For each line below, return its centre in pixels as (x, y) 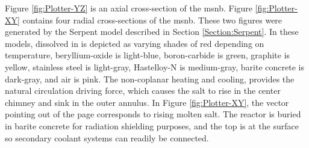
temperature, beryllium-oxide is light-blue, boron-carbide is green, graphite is (148, 55)
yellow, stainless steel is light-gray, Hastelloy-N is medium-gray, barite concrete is (154, 66)
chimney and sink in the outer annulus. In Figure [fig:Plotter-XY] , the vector (147, 102)
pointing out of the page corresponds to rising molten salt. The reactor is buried (153, 114)
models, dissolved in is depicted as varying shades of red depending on (135, 43)
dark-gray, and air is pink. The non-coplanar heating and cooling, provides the (150, 79)
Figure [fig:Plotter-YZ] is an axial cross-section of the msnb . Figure (129, 8)
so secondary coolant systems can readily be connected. (107, 137)
